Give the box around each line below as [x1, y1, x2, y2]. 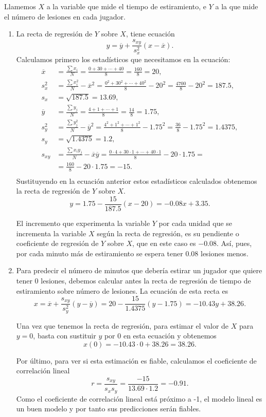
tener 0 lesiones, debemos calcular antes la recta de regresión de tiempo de [16, 275, 251, 286]
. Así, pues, [217, 238, 252, 249]
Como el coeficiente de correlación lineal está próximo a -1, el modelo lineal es [16, 393, 262, 404]
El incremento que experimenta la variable [16, 217, 150, 228]
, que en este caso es [132, 238, 196, 249]
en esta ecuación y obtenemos [123, 330, 217, 341]
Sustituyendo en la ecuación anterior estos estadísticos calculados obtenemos [16, 175, 257, 186]
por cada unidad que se [158, 217, 233, 228]
